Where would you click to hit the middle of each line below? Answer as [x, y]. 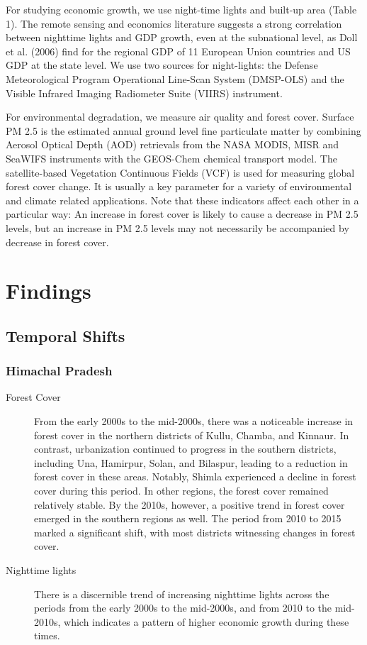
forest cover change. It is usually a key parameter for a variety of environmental [179, 186]
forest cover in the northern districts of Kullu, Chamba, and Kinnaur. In [192, 435]
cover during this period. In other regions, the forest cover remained [181, 491]
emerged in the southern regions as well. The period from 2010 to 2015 [188, 518]
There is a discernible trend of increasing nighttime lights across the [182, 594]
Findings [49, 291]
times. [47, 635]
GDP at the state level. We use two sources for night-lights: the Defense [162, 65]
